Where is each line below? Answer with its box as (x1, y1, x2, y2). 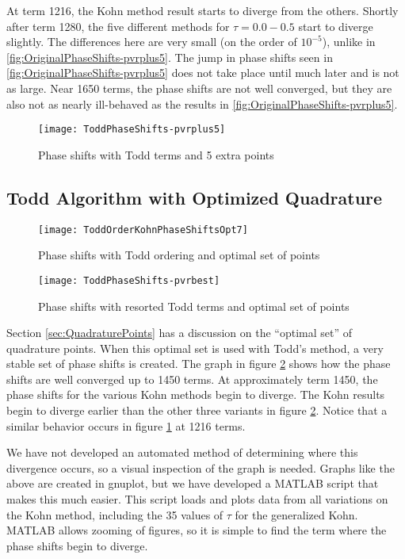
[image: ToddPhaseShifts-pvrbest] (38, 274, 220, 286)
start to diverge (298, 17, 373, 34)
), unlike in (322, 33, 376, 50)
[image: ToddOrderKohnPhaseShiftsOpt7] (38, 224, 248, 235)
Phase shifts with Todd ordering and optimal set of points (38, 247, 320, 263)
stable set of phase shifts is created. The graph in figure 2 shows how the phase (6, 355, 391, 372)
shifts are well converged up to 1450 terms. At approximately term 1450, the (6, 370, 378, 387)
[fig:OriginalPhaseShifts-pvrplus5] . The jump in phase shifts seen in (6, 48, 333, 65)
